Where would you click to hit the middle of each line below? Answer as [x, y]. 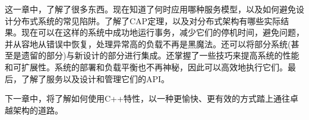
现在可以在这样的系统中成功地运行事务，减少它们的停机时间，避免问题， [163, 32]
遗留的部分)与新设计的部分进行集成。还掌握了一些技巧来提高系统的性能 [160, 55]
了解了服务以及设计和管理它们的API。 [95, 78]
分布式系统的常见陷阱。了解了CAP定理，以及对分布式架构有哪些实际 [147, 20]
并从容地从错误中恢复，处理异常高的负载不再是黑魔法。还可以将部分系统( [148, 43]
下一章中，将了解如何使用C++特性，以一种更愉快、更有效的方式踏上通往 [147, 98]
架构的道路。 [38, 110]
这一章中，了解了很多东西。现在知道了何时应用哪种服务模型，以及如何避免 [150, 9]
